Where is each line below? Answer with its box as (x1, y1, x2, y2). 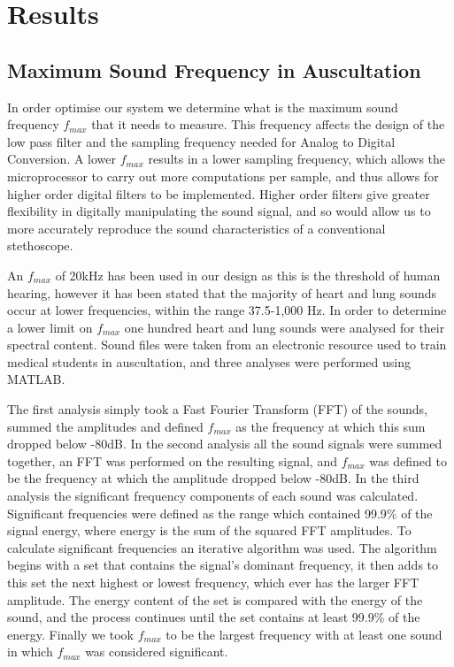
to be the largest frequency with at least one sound (165, 625, 442, 643)
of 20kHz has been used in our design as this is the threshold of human (55, 265, 441, 284)
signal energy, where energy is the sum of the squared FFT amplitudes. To (7, 521, 412, 540)
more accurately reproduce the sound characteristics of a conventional (7, 218, 386, 237)
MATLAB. (7, 370, 65, 388)
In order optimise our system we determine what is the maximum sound (7, 97, 398, 116)
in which (7, 642, 53, 661)
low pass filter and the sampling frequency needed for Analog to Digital (7, 132, 396, 150)
